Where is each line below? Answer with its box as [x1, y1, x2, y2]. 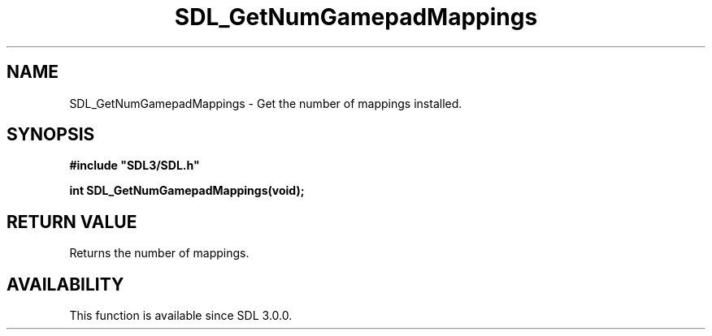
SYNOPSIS [7, 124, 95, 145]
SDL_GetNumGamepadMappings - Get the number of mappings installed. [69, 96, 462, 110]
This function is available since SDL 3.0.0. [69, 308, 293, 323]
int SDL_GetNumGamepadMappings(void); [69, 183, 305, 198]
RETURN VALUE [7, 211, 137, 232]
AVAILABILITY [7, 274, 124, 295]
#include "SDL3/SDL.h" [69, 158, 200, 173]
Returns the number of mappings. [69, 246, 250, 261]
